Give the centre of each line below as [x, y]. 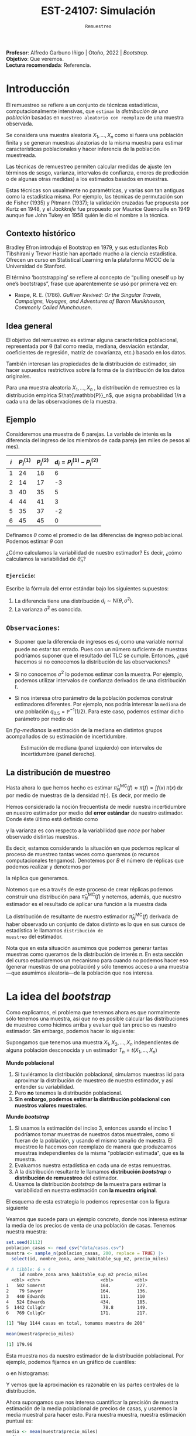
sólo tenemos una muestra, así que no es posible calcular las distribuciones [97, 1019]
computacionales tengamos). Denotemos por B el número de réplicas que [95, 860]
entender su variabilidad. [44, 1087]
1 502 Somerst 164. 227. [77, 1286]
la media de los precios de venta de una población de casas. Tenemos [91, 1226]
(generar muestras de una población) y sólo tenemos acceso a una [87, 966]
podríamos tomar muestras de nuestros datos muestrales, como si [94, 1134]
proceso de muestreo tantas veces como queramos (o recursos [83, 854]
